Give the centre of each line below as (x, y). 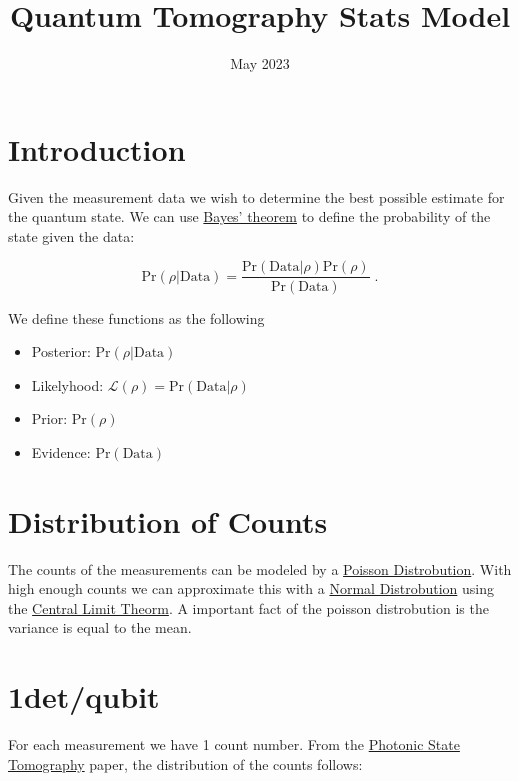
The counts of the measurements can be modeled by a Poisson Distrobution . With (260, 568)
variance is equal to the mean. (100, 627)
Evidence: (61, 451)
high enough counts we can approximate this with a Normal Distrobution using (251, 588)
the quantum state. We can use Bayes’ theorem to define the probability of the (249, 216)
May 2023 (260, 63)
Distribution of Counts (168, 520)
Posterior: (61, 351)
